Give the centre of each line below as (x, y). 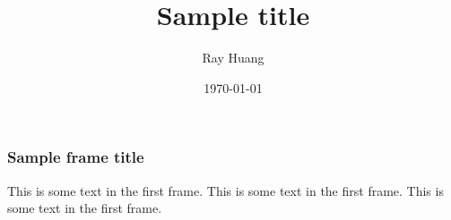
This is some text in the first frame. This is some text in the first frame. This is (225, 190)
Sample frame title (76, 157)
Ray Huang (233, 58)
